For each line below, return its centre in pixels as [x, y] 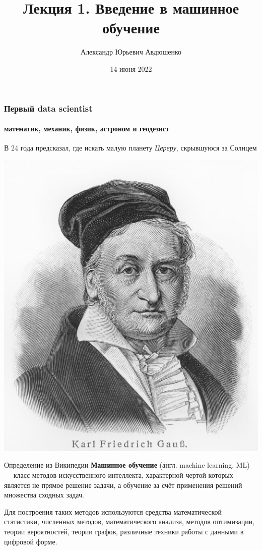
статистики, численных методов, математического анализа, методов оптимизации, [129, 521]
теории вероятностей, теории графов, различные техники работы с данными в [124, 531]
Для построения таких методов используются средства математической [113, 511]
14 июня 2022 [131, 68]
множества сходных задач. [44, 495]
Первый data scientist [48, 108]
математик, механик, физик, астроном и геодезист [87, 129]
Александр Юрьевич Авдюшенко [131, 52]
